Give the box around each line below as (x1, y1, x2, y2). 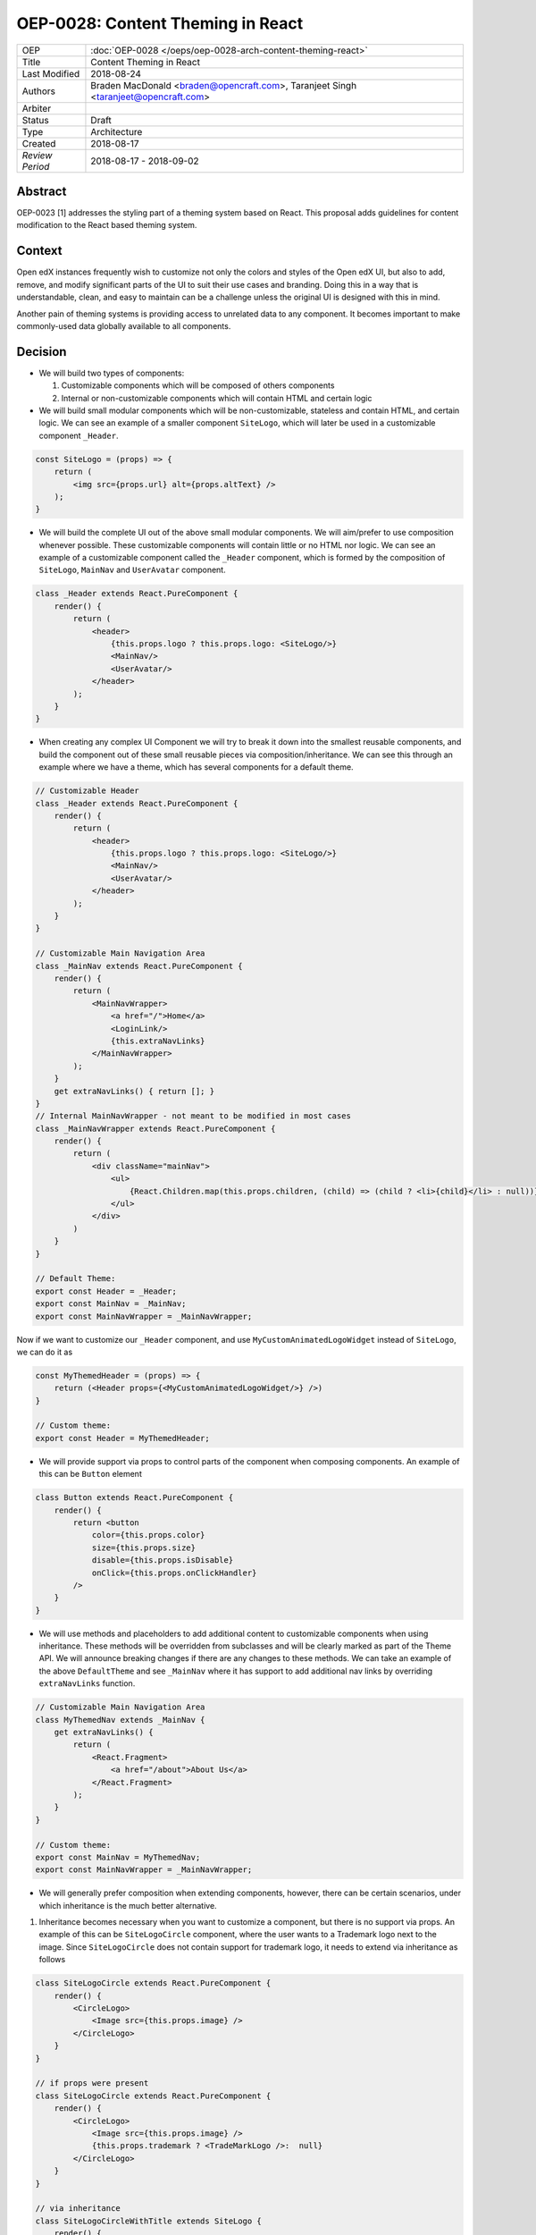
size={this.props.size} (91, 1542, 197, 1553)
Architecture (90, 125, 143, 138)
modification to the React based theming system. (16, 220, 197, 231)
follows (38, 1954, 66, 1965)
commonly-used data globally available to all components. (16, 320, 231, 331)
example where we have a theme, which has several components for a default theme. (38, 762, 354, 772)
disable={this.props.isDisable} (91, 1556, 234, 1565)
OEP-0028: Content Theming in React (16, 13, 304, 33)
